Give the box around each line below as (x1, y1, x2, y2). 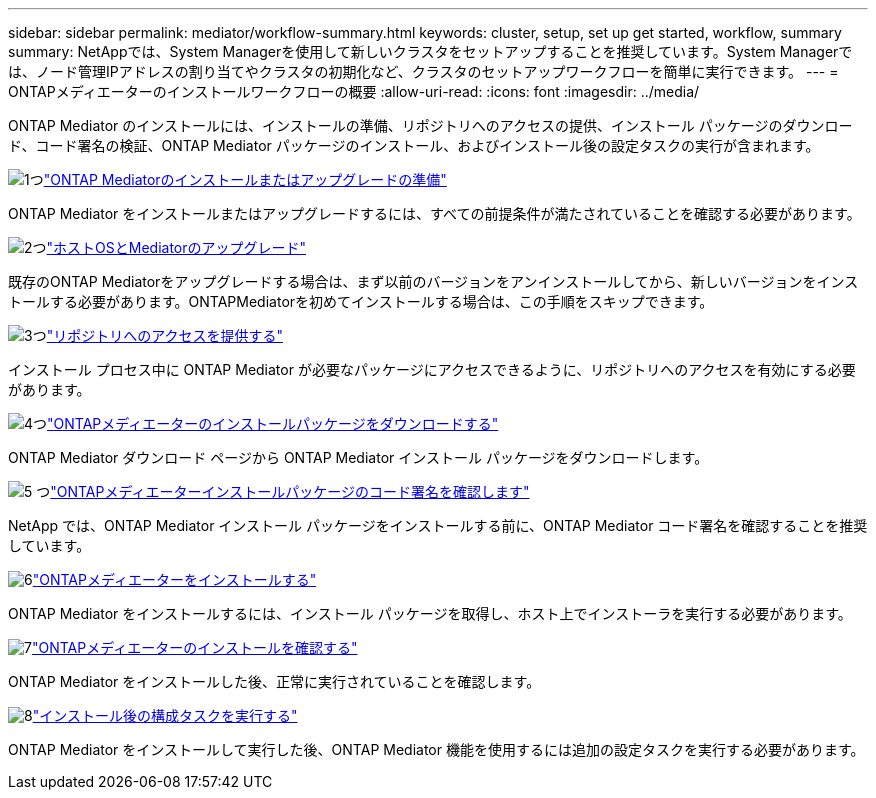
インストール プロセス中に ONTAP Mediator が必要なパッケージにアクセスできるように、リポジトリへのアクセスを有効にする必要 (8, 361, 856, 378)
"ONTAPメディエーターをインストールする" (32, 571, 317, 588)
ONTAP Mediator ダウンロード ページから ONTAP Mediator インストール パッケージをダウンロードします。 (8, 449, 709, 466)
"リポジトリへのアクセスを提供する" (46, 327, 283, 344)
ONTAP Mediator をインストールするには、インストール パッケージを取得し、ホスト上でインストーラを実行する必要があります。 (8, 605, 852, 622)
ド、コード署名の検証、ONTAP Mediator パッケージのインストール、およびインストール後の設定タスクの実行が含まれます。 (8, 137, 820, 154)
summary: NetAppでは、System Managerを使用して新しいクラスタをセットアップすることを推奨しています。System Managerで (8, 43, 853, 60)
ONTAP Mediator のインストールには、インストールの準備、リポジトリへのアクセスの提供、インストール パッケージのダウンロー (8, 117, 853, 134)
